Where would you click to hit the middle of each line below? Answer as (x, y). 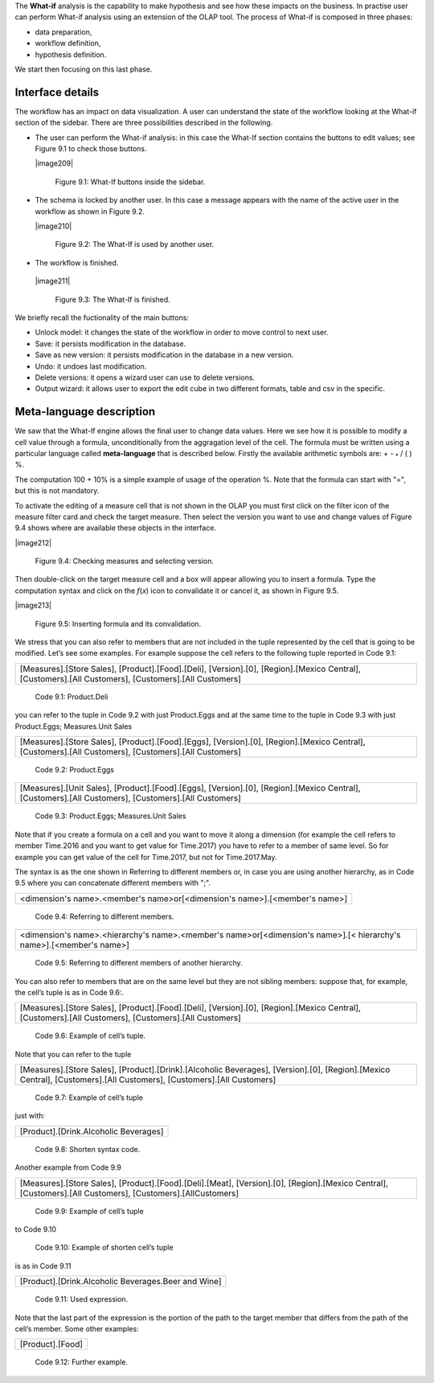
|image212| (33, 542)
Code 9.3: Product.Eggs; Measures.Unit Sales (111, 816)
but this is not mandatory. (57, 491)
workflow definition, (68, 43)
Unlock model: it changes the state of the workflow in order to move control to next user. (182, 332)
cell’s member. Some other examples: (77, 1328)
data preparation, (63, 31)
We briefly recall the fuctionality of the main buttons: (102, 317)
